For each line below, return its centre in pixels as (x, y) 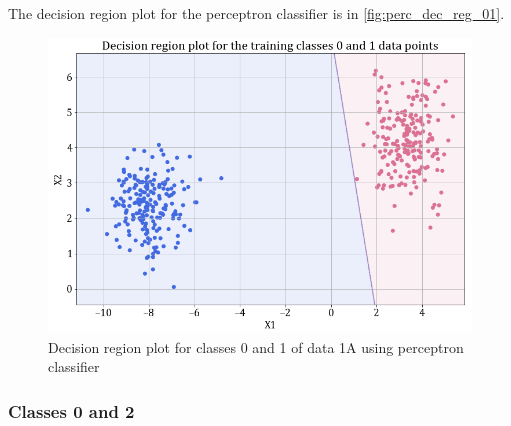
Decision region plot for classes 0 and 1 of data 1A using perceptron (256, 346)
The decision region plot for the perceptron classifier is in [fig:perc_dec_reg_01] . (256, 13)
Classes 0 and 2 (71, 410)
